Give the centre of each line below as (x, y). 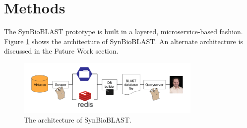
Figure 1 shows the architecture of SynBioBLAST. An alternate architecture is (123, 41)
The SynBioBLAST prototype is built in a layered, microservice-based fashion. (123, 32)
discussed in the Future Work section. (61, 51)
